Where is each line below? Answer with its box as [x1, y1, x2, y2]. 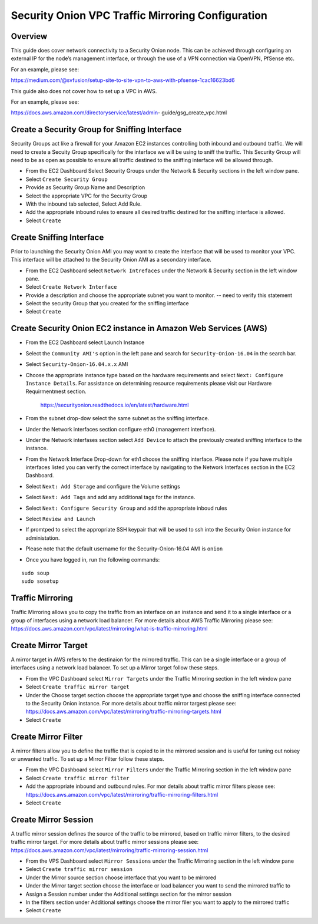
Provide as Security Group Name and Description [25, 184, 145, 191]
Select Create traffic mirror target [25, 684, 130, 691]
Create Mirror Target [11, 640, 88, 651]
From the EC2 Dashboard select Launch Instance [25, 339, 145, 346]
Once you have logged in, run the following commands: [25, 556, 160, 563]
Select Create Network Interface [25, 283, 117, 291]
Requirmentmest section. [25, 388, 87, 395]
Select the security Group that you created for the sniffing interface [25, 300, 190, 307]
